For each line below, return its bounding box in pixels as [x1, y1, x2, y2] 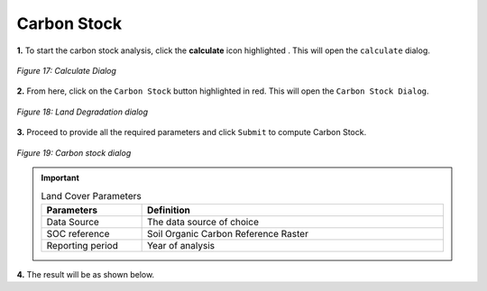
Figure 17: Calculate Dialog [16, 65, 117, 76]
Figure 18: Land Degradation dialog [16, 106, 149, 117]
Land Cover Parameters [41, 190, 142, 203]
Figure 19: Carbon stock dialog [16, 147, 132, 158]
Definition [146, 204, 191, 216]
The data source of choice [146, 215, 259, 228]
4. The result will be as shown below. [16, 268, 155, 279]
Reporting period [46, 239, 119, 251]
